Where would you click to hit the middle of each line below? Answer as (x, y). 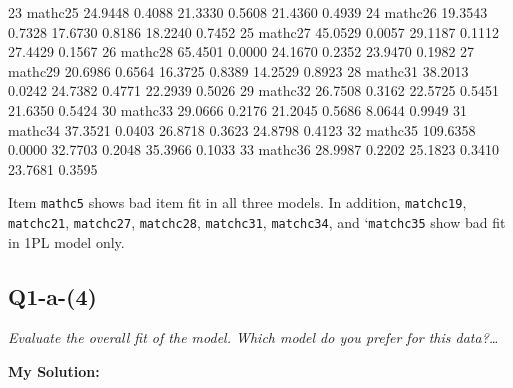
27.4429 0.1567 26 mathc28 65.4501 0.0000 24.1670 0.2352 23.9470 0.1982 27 (241, 51)
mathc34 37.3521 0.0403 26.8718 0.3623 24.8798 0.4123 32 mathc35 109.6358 (242, 129)
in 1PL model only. (66, 241)
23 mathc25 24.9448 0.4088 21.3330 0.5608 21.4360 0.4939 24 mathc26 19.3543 (248, 12)
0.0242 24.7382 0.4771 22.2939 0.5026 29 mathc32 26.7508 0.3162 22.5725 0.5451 (253, 90)
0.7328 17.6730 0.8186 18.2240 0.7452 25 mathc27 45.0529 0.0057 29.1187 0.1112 (253, 31)
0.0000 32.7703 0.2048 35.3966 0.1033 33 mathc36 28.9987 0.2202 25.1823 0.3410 (253, 149)
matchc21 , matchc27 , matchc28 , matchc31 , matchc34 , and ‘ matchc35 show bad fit (257, 222)
